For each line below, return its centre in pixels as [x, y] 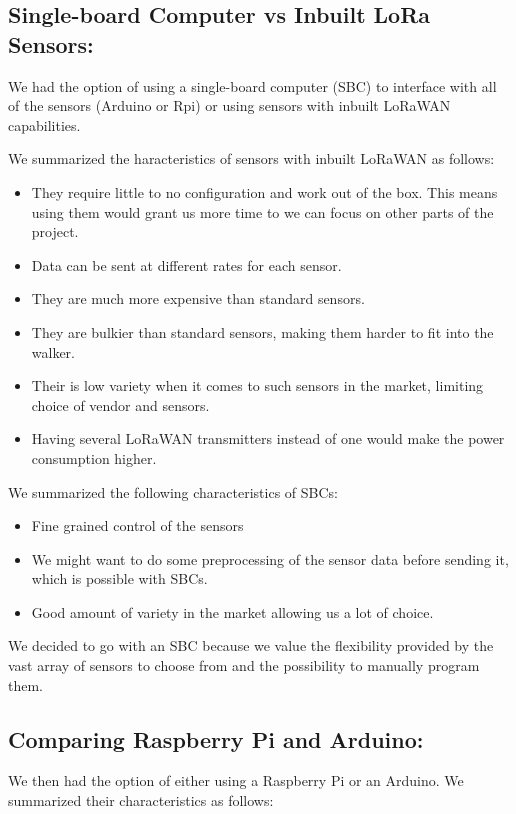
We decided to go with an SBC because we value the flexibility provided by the [251, 645]
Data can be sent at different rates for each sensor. [186, 264]
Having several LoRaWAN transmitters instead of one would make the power [268, 438]
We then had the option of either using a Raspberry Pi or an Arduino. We [236, 780]
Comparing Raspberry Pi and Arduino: [216, 738]
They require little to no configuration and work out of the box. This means [264, 191]
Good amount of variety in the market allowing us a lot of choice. [232, 611]
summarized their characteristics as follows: [141, 800]
